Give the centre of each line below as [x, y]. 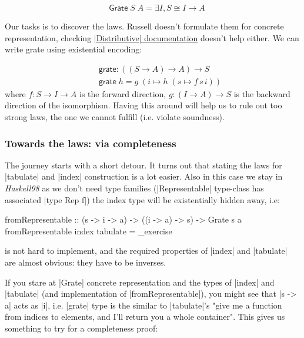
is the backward [262, 93]
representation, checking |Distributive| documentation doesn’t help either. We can [152, 37]
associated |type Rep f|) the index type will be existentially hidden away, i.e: [142, 199]
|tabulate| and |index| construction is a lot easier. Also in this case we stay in [144, 176]
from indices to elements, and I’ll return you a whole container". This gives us [145, 317]
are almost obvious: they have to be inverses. [86, 262]
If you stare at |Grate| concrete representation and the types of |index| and [140, 282]
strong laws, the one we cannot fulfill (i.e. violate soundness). [115, 117]
